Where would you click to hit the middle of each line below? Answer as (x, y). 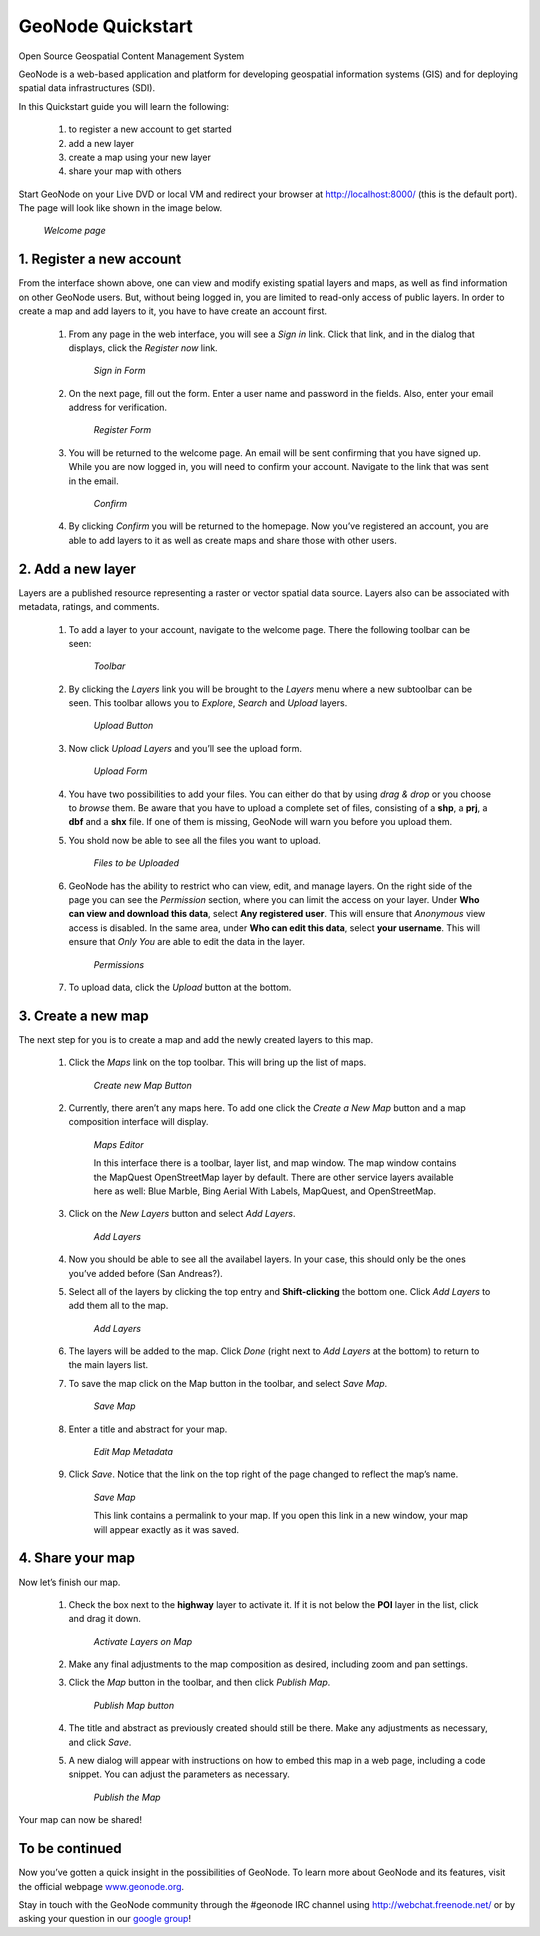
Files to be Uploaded (136, 863)
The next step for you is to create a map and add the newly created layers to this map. (196, 1039)
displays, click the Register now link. (143, 347)
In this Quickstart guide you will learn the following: (124, 106)
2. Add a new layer (77, 568)
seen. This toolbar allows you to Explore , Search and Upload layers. (208, 703)
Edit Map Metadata (133, 1452)
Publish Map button (134, 1705)
